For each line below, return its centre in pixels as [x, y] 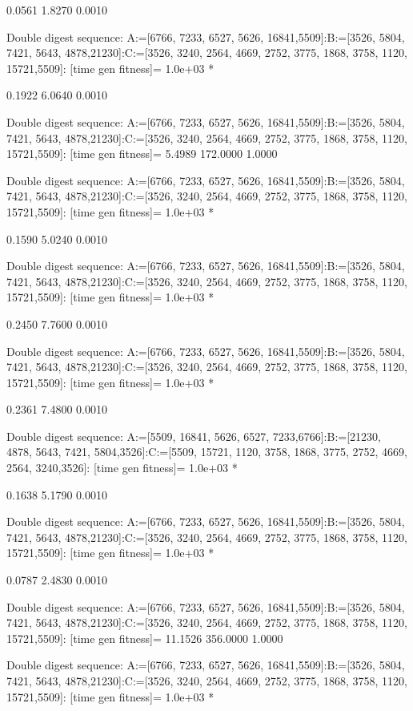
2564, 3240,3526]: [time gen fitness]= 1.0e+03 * [122, 468]
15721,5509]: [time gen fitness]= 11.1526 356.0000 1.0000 [145, 638]
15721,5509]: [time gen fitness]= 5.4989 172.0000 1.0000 [142, 154]
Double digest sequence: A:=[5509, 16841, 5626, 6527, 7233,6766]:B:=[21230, [194, 436]
